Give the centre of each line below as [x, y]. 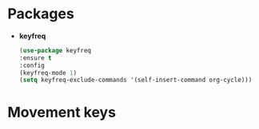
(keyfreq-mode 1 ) [48, 72]
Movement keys [62, 112]
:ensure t [36, 58]
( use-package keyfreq [55, 50]
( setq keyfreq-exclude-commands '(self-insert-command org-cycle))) [135, 80]
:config [32, 65]
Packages [41, 14]
